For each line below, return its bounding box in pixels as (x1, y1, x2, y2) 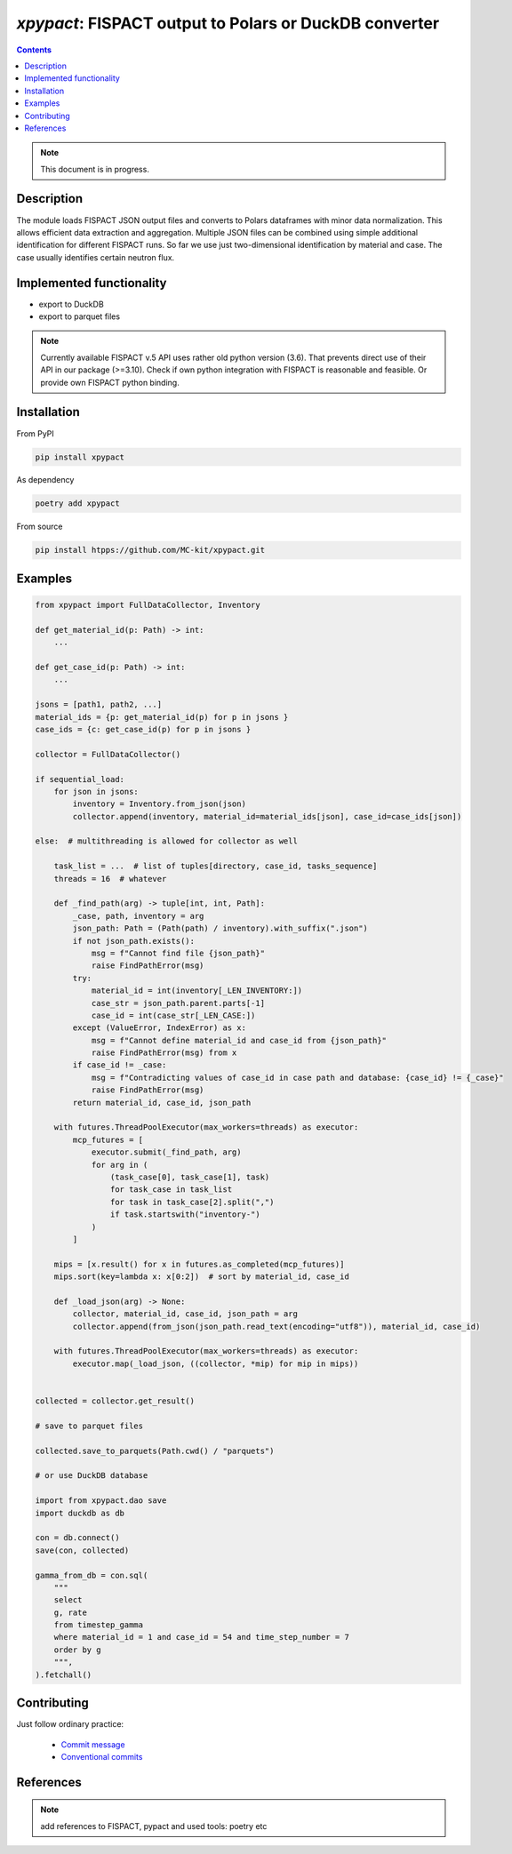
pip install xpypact (35, 452, 124, 462)
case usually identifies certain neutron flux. (16, 252, 175, 262)
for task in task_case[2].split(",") (109, 1196, 275, 1207)
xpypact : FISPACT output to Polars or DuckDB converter (16, 13, 440, 33)
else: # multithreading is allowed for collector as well (35, 836, 298, 846)
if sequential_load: (35, 774, 124, 784)
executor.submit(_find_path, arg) (91, 1147, 242, 1157)
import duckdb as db (35, 1507, 124, 1518)
